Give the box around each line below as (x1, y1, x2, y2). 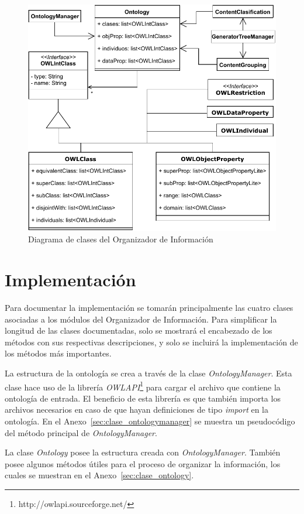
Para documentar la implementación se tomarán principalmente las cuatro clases (5, 301, 293, 314)
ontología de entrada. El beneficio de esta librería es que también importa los (5, 392, 281, 404)
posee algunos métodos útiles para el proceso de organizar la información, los (5, 457, 281, 470)
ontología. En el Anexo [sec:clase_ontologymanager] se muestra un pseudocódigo (5, 415, 295, 427)
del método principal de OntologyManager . (5, 426, 157, 438)
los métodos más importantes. (5, 347, 112, 359)
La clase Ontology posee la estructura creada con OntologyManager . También (5, 446, 281, 458)
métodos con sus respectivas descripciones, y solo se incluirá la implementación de (5, 335, 298, 348)
